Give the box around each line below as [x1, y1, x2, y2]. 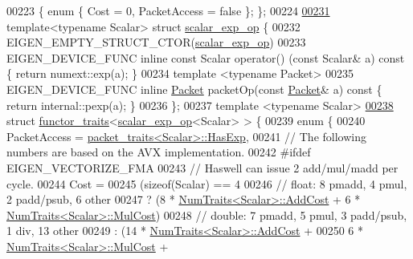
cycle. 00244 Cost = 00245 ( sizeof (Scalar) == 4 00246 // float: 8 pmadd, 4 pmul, [6, 175, 407, 192]
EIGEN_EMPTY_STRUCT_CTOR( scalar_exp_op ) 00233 [6, 34, 306, 51]
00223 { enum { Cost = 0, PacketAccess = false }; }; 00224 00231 [6, 2, 330, 18]
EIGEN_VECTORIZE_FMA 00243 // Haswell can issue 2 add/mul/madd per [6, 159, 399, 176]
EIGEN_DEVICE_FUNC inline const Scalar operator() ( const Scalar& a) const [6, 49, 405, 66]
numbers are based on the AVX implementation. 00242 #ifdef [6, 144, 311, 160]
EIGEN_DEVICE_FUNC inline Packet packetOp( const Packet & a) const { [6, 80, 382, 97]
